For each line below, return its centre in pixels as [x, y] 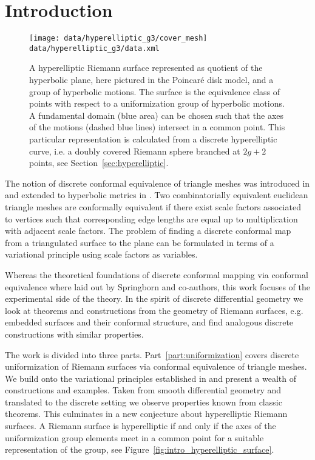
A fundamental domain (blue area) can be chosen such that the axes [157, 115]
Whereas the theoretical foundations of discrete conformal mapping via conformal [157, 274]
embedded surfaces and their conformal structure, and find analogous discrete [149, 322]
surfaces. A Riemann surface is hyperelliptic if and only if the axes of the [141, 426]
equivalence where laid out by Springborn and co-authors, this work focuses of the [157, 286]
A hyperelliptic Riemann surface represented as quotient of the [146, 68]
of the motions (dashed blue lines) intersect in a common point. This [157, 127]
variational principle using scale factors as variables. [101, 254]
